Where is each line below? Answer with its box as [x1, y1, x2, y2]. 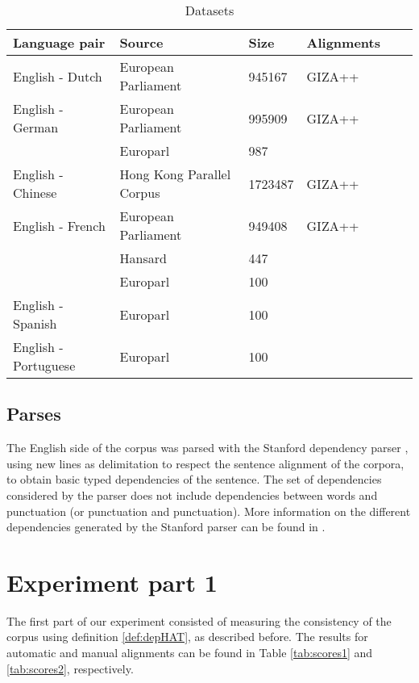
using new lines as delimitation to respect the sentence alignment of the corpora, [6, 455, 404, 471]
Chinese [13, 183, 57, 202]
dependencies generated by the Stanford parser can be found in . [6, 518, 326, 535]
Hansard [119, 249, 167, 267]
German [13, 118, 59, 136]
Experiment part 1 [6, 565, 218, 598]
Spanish [13, 314, 57, 333]
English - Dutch [13, 66, 102, 86]
